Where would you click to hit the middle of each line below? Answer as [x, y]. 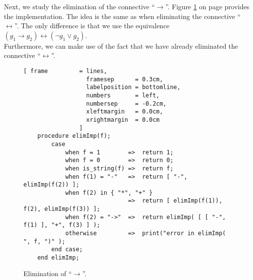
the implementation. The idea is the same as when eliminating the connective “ [122, 16]
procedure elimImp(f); [74, 136]
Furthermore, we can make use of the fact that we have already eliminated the [121, 46]
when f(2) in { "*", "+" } [109, 193]
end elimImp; [58, 258]
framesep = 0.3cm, [125, 79]
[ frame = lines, [65, 71]
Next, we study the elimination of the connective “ [79, 6]
